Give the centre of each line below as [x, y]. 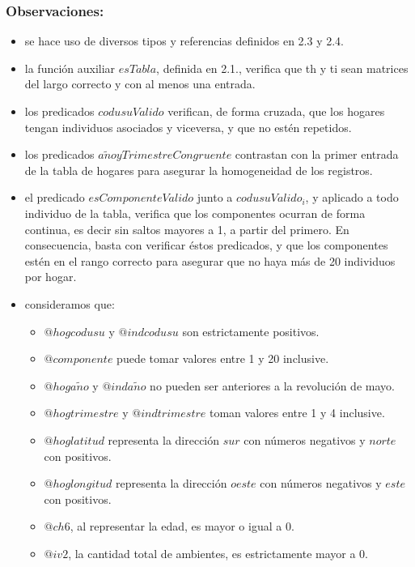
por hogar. [51, 277]
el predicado [55, 197]
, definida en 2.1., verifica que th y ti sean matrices [282, 68]
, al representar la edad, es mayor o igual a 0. [182, 526]
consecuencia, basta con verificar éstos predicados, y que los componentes [206, 245]
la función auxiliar [70, 68]
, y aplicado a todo [352, 197]
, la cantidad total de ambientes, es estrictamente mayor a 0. [218, 553]
